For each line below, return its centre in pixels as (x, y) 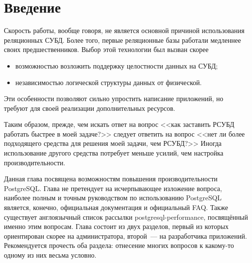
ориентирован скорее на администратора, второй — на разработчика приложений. (126, 236)
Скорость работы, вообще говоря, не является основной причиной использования (124, 30)
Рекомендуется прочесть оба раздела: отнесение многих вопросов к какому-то (119, 245)
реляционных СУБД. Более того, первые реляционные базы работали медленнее (123, 40)
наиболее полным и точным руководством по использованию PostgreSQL (113, 198)
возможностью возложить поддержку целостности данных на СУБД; (117, 65)
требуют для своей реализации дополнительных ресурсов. (90, 108)
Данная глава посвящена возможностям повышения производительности (111, 179)
